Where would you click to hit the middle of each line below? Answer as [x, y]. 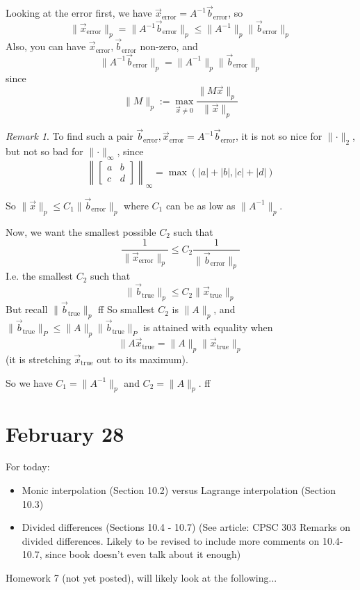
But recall [27, 309]
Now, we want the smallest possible [81, 231]
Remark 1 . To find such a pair [69, 136]
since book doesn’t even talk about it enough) [143, 554]
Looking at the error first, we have [79, 13]
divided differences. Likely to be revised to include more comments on [171, 540]
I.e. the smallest [39, 276]
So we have [29, 382]
